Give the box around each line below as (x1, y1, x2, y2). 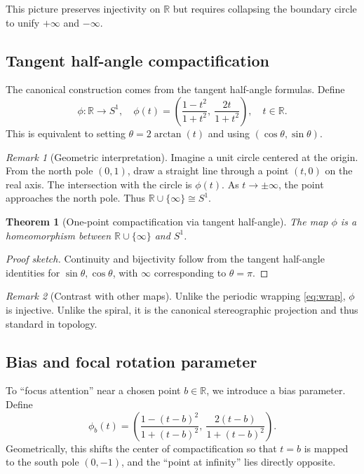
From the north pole (6, 163, 93, 178)
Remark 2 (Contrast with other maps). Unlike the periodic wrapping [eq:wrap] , (6, 288, 346, 303)
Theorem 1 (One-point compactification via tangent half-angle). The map (6, 214, 328, 228)
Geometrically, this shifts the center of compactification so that (6, 440, 277, 455)
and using (208, 125, 250, 140)
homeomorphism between (6, 228, 112, 242)
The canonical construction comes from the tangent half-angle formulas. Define (6, 82, 345, 97)
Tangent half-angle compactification (6, 49, 269, 71)
